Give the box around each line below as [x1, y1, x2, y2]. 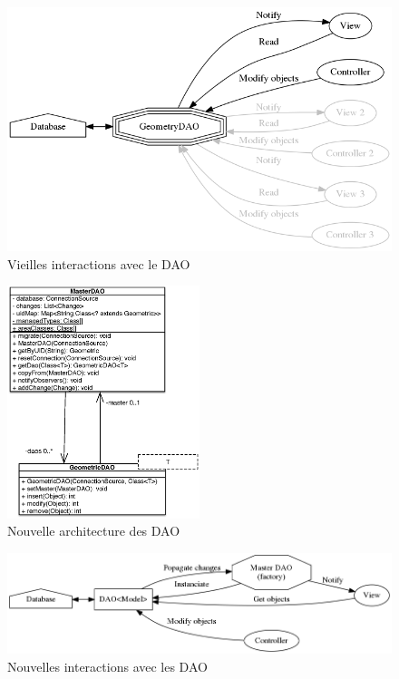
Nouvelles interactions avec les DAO [7, 656, 208, 675]
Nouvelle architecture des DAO [7, 521, 180, 540]
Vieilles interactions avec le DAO [7, 254, 190, 273]
